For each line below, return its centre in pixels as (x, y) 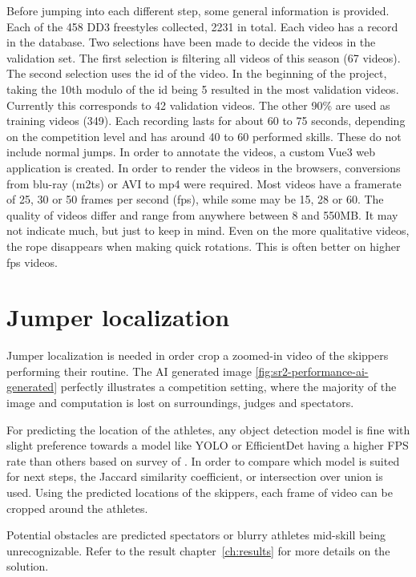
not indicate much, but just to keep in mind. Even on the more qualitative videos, (208, 230)
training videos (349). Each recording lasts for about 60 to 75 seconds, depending (206, 121)
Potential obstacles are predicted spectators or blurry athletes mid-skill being (196, 535)
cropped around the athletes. (77, 508)
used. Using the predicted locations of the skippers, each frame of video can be (200, 492)
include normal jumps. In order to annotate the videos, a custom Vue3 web (191, 152)
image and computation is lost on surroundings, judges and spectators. (180, 402)
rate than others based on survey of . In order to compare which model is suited (203, 460)
